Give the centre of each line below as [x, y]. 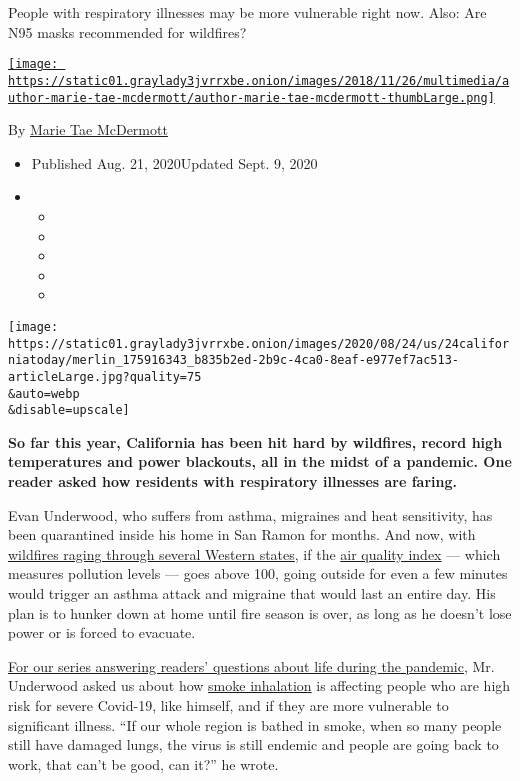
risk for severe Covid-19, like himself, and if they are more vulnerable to [228, 704]
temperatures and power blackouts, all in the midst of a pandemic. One [260, 461]
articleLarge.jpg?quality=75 [105, 376]
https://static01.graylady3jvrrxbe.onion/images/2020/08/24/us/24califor [259, 343]
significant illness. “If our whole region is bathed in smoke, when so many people [255, 724]
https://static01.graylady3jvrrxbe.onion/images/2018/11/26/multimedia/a [259, 80]
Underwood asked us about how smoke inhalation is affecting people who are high [259, 685]
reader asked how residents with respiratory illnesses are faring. [233, 481]
